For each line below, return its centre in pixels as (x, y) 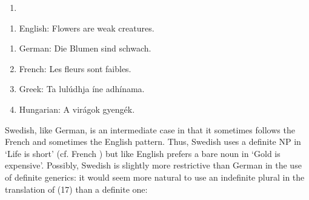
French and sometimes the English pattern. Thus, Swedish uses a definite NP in (153, 142)
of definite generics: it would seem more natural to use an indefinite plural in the (155, 177)
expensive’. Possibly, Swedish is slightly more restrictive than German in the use (153, 165)
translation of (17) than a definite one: (76, 189)
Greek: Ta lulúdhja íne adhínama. (82, 89)
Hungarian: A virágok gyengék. (77, 109)
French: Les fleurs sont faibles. (75, 68)
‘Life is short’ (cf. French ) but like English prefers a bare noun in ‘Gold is (143, 153)
